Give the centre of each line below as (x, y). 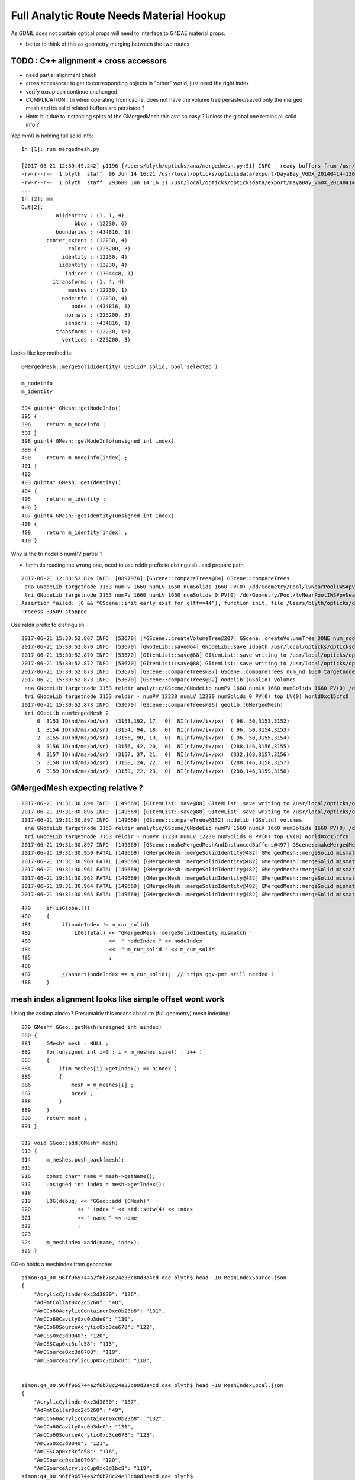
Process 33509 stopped (54, 612)
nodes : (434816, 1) (101, 307)
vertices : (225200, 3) (96, 340)
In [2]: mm (37, 199)
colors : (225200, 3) (100, 248)
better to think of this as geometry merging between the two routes (108, 44)
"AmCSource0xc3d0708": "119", (77, 1352)
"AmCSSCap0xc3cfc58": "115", (76, 1344)
